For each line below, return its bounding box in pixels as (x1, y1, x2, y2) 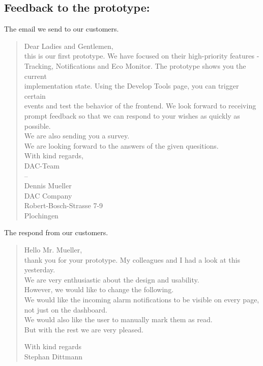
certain (24, 90, 46, 101)
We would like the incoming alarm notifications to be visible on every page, (24, 294, 259, 305)
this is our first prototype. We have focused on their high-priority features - (24, 50, 259, 61)
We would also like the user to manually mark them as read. (24, 314, 213, 325)
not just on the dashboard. (24, 304, 107, 315)
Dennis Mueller (24, 180, 72, 191)
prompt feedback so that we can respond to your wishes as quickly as (24, 110, 240, 121)
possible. (24, 120, 51, 131)
